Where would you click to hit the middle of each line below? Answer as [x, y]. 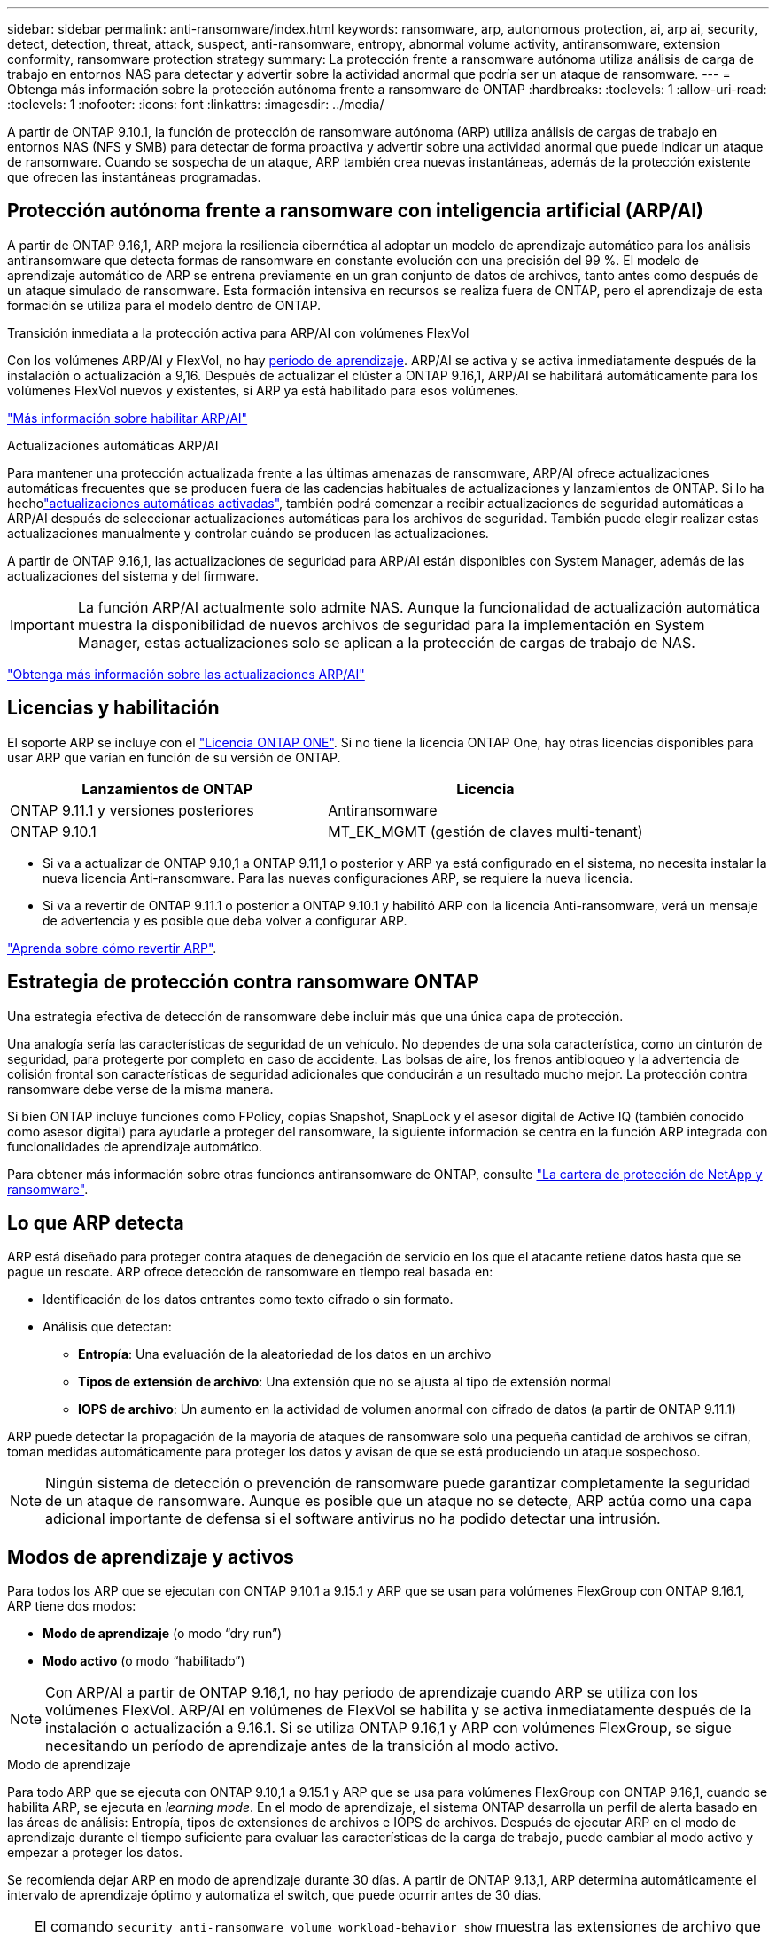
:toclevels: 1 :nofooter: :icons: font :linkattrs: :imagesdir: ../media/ [196, 104]
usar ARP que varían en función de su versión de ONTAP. [174, 757]
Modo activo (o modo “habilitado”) [144, 1661]
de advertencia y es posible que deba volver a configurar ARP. [225, 920]
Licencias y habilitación [113, 708]
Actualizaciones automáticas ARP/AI [113, 445]
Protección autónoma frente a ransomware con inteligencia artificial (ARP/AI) [355, 211]
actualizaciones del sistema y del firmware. [133, 575]
